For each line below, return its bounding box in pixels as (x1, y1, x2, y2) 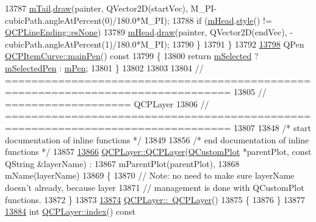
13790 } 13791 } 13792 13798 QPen (172, 37, 304, 50)
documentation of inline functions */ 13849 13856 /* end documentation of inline (5, 133, 309, 146)
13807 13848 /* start (233, 121, 311, 134)
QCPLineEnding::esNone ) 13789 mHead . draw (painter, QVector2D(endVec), (5, 26, 287, 38)
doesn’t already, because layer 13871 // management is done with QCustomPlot (5, 181, 304, 193)
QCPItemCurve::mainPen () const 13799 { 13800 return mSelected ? (5, 49, 259, 62)
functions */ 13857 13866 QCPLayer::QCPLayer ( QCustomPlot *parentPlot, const (5, 145, 312, 158)
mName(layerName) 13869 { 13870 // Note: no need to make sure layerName (5, 169, 295, 182)
